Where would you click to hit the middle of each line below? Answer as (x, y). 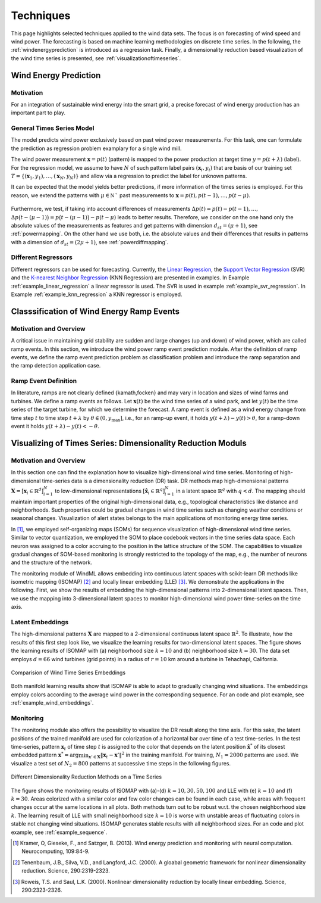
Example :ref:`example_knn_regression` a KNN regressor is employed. (97, 294)
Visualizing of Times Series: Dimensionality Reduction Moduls (129, 443)
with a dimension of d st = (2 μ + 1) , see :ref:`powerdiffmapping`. (90, 243)
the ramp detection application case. (56, 366)
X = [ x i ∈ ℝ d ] (27, 491)
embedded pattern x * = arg (45, 755)
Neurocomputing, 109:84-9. (56, 851)
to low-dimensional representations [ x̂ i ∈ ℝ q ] (110, 491)
